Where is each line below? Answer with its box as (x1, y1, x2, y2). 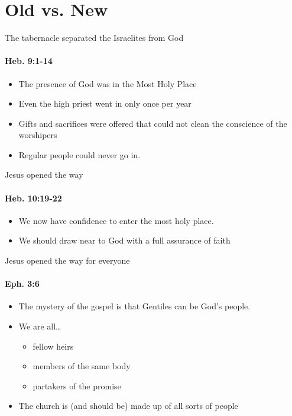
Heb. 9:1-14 (5, 55, 53, 67)
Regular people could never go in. (18, 148, 141, 161)
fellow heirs (33, 340, 74, 352)
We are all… (18, 320, 61, 332)
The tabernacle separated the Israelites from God (5, 31, 184, 44)
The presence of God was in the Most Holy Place (18, 77, 197, 89)
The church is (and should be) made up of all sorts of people (18, 399, 238, 412)
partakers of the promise (33, 379, 121, 392)
